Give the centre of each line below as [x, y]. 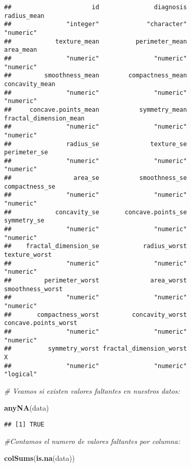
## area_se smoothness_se [96, 178]
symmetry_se [24, 221]
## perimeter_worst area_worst [96, 280]
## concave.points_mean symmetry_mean [96, 109]
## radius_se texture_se [96, 144]
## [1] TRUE [24, 425]
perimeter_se [26, 153]
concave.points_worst [41, 323]
